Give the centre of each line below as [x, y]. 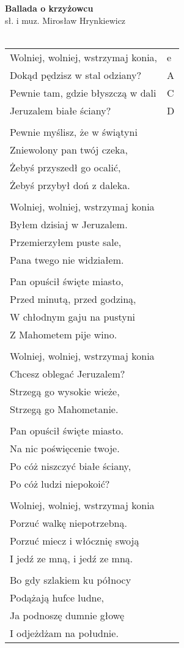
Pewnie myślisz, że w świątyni [74, 132]
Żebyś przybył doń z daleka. [70, 185]
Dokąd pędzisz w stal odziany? [76, 75]
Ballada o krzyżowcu [49, 8]
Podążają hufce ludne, [57, 597]
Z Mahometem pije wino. [64, 334]
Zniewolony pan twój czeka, [69, 149]
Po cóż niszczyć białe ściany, [71, 466]
